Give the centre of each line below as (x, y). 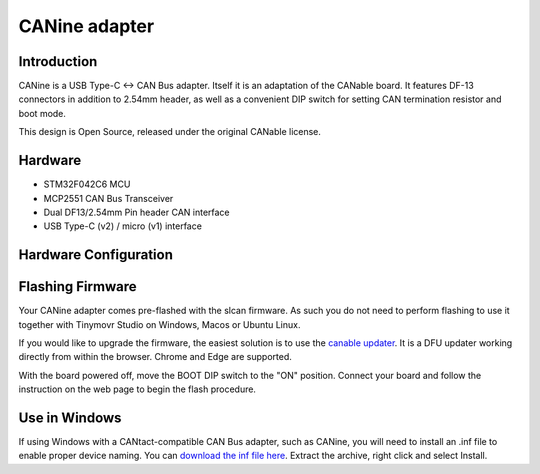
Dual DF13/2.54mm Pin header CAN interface (136, 212)
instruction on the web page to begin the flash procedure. (137, 389)
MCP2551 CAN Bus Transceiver (108, 198)
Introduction (58, 61)
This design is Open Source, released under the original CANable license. (170, 132)
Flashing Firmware (77, 286)
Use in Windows (70, 418)
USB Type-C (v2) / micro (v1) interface (122, 226)
